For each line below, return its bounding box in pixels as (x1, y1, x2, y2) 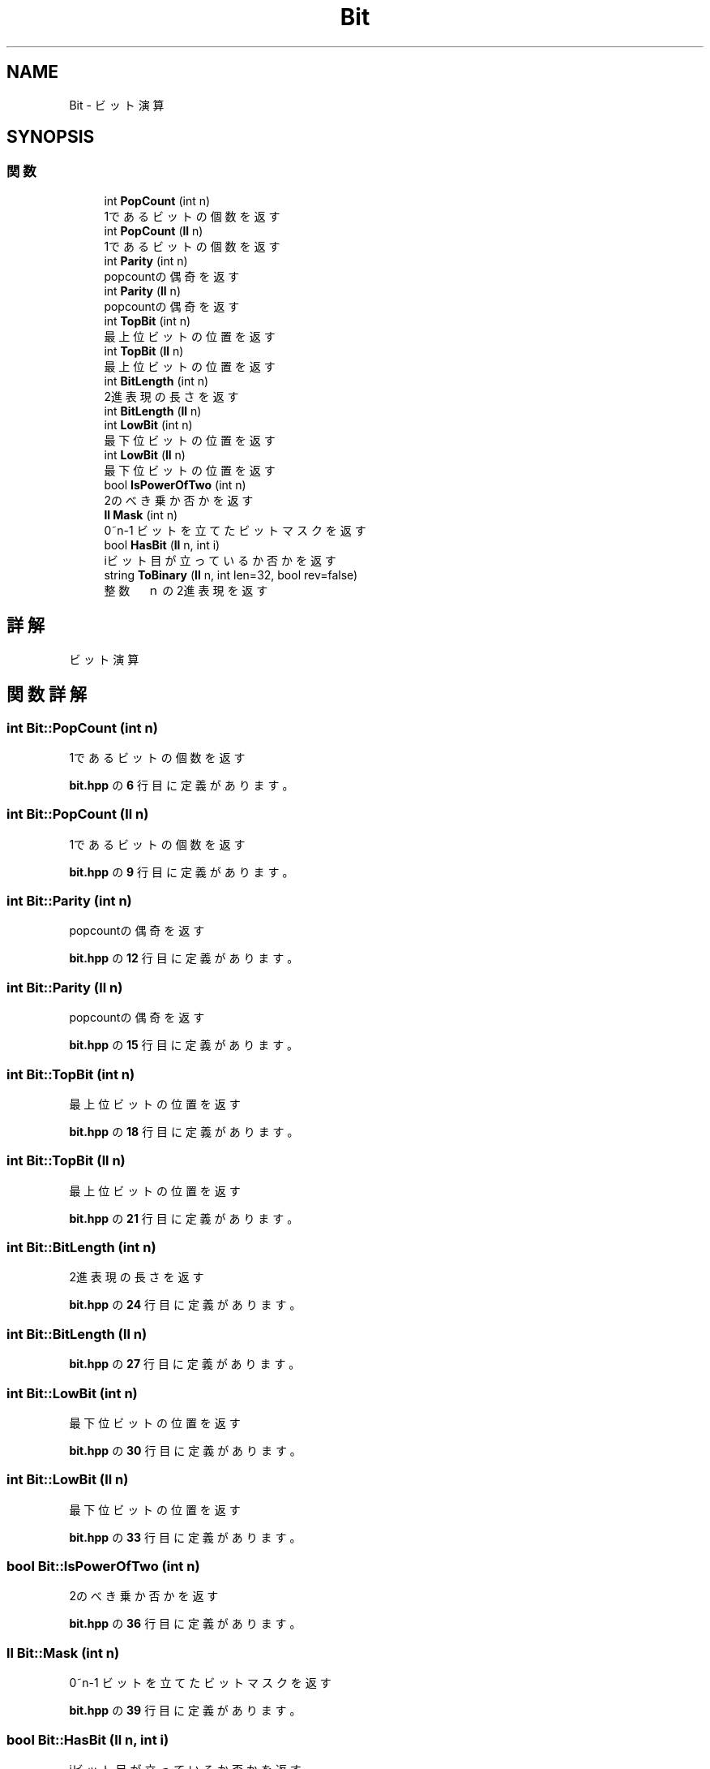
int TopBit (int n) (104, 313, 191, 328)
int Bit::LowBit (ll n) (6, 1471, 129, 1488)
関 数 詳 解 (6, 684, 87, 705)
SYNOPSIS (6, 127, 95, 148)
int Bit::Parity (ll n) (6, 979, 123, 996)
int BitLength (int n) (104, 373, 209, 388)
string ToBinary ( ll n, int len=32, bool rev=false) (104, 567, 358, 582)
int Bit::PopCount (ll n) (6, 806, 149, 823)
